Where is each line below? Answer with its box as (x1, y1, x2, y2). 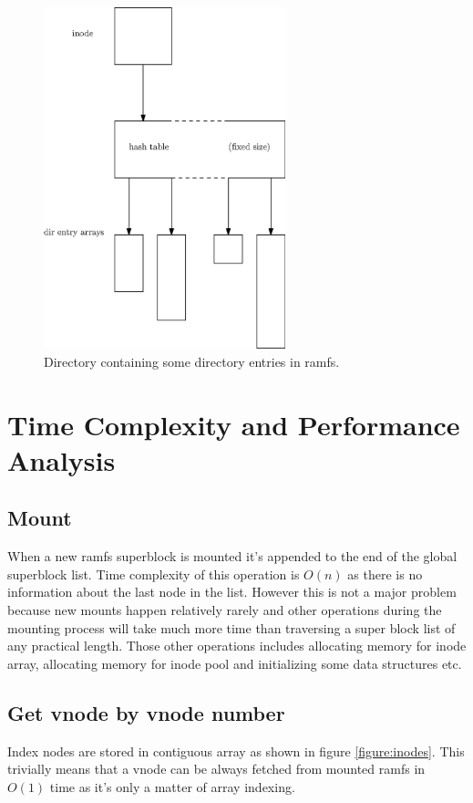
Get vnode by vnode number (7, 698, 285, 726)
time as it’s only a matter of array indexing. (49, 777, 295, 796)
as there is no (347, 564, 423, 583)
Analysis (7, 441, 116, 478)
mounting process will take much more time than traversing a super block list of (7, 618, 456, 637)
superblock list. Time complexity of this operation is (7, 564, 300, 583)
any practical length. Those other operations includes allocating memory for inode (7, 636, 467, 655)
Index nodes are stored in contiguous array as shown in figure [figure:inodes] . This (7, 741, 465, 760)
